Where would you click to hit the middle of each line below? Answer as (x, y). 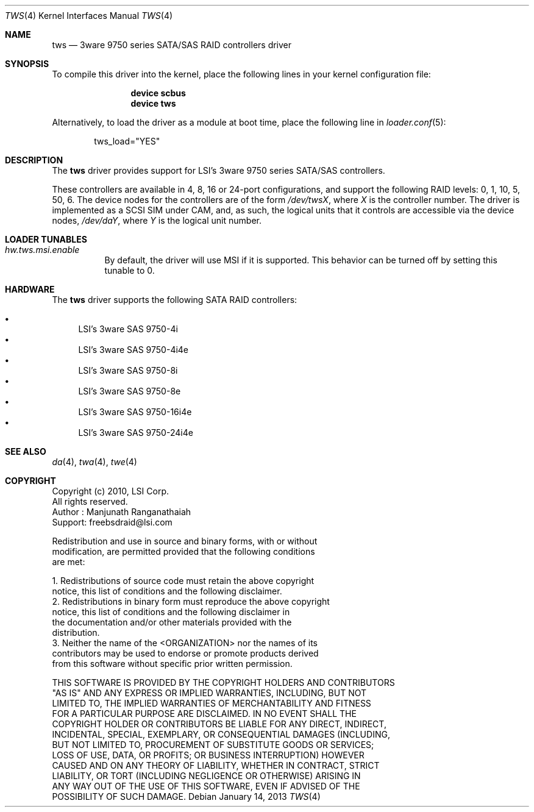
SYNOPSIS (27, 64)
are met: (69, 562)
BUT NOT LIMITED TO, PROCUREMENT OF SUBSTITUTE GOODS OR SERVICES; (213, 745)
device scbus (158, 93)
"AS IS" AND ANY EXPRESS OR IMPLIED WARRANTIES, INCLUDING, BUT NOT (209, 693)
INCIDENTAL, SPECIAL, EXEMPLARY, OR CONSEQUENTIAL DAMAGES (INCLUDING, (221, 734)
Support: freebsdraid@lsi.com (112, 522)
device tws (153, 103)
